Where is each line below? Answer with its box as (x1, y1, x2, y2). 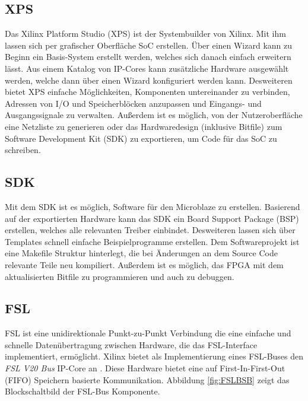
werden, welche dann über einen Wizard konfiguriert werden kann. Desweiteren (5, 74, 293, 86)
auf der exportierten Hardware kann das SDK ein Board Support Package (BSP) (5, 212, 299, 224)
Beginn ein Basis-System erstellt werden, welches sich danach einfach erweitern (5, 50, 291, 63)
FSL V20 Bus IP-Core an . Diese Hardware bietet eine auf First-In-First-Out (5, 362, 285, 374)
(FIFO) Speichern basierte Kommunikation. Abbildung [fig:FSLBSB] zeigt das (5, 373, 290, 386)
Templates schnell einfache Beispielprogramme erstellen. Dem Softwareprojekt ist (5, 235, 300, 247)
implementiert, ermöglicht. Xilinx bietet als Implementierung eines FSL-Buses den (5, 350, 304, 362)
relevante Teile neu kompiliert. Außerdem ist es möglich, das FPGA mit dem (5, 258, 284, 270)
